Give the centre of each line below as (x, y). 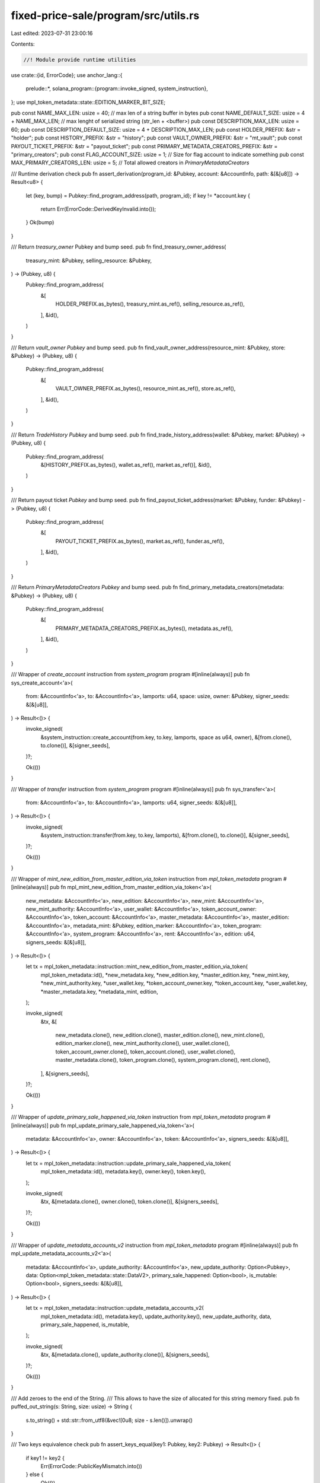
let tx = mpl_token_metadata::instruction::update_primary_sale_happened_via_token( (128, 1163)
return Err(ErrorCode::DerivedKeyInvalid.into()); (98, 209)
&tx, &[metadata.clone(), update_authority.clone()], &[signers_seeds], (125, 1355)
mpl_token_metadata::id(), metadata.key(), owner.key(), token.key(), (123, 1172)
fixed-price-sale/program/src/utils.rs (105, 15)
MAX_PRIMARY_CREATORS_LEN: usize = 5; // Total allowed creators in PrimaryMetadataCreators (130, 163)
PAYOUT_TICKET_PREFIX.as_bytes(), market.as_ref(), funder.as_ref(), (140, 541)
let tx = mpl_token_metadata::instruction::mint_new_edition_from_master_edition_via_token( (137, 966)
